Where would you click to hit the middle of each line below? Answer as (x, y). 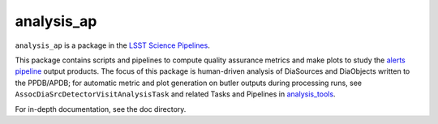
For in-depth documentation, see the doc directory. (101, 109)
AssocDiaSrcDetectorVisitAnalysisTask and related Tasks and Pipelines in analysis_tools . (175, 94)
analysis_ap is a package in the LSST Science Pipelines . (112, 45)
